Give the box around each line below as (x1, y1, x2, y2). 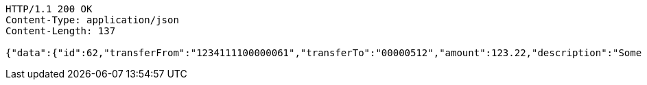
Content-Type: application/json (5, 14, 179, 25)
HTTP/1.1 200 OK (5, 3, 93, 14)
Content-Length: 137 (5, 25, 116, 36)
